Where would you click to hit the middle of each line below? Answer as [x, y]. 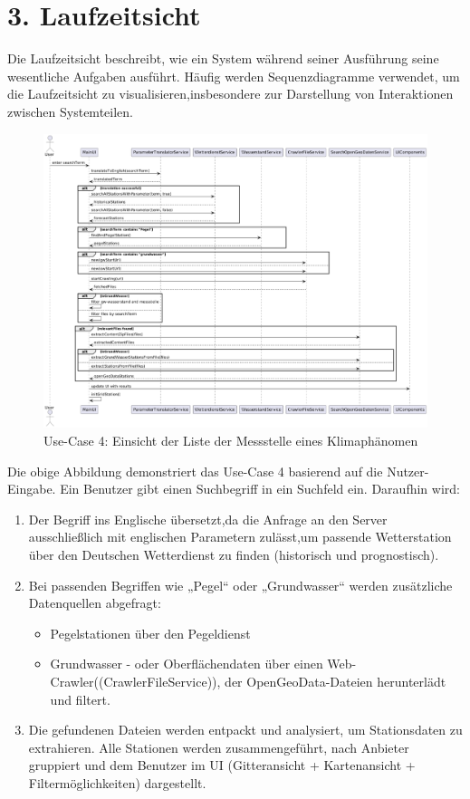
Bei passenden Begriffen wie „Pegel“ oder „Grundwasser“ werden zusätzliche [240, 585]
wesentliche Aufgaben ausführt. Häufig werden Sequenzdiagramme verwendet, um [234, 76]
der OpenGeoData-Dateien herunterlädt [336, 681]
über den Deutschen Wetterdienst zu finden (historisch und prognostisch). [234, 554]
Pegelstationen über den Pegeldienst [150, 633]
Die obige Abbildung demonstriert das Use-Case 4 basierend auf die [195, 471]
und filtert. [80, 699]
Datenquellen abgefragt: [95, 603]
